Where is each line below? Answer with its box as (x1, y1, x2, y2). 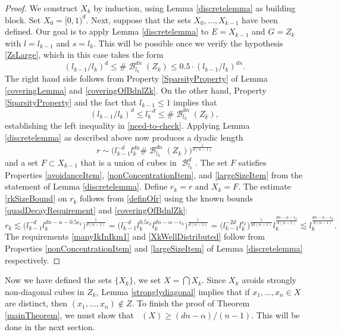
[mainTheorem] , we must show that (5, 308, 134, 321)
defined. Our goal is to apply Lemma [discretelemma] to (5, 25, 209, 38)
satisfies (238, 156, 267, 169)
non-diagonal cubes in (5, 285, 85, 297)
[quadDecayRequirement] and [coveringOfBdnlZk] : (5, 203, 188, 216)
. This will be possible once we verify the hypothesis (93, 36, 283, 49)
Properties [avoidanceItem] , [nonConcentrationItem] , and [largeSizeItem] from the (5, 168, 303, 181)
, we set (133, 274, 161, 286)
